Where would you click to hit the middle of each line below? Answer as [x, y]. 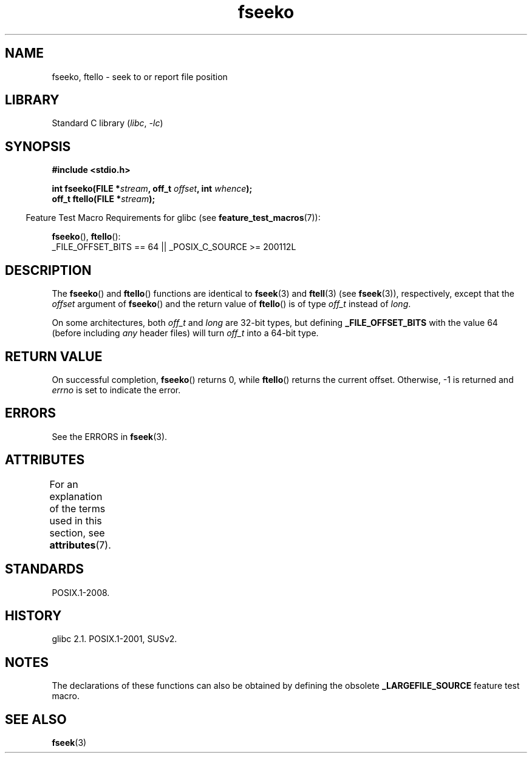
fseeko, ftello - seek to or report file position [140, 76]
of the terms [77, 508]
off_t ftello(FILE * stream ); [104, 199]
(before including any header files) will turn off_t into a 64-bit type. [185, 333]
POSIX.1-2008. [81, 592]
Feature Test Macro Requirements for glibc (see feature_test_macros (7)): [173, 218]
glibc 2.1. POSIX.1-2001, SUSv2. [114, 639]
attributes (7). [80, 545]
